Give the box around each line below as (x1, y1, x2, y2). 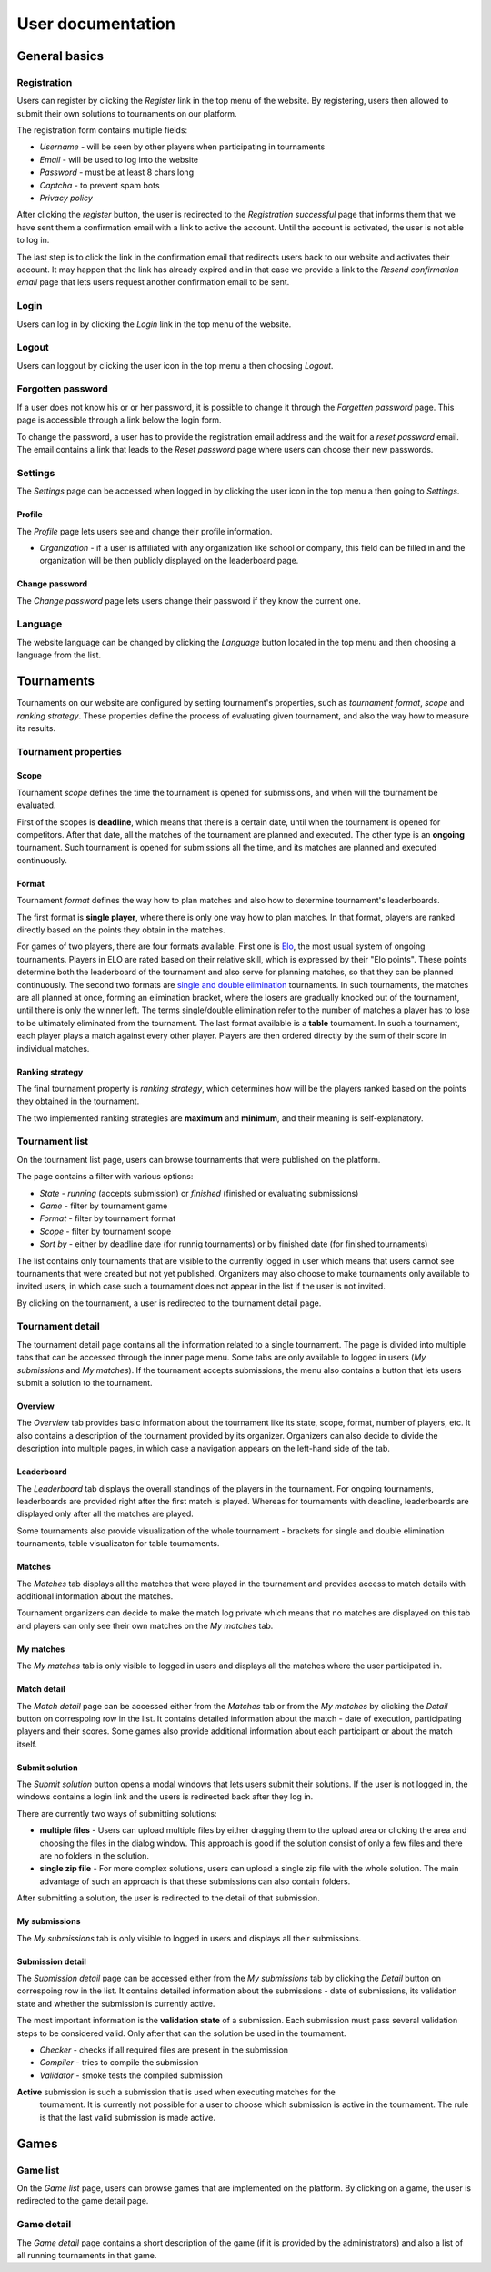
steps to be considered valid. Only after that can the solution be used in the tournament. (16, 2027, 346, 2039)
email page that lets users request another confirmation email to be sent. (16, 277, 290, 288)
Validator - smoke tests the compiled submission (39, 2070, 223, 2081)
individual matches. (16, 1043, 90, 1054)
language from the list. (16, 649, 102, 660)
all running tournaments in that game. (16, 2249, 157, 2260)
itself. (16, 1738, 38, 1749)
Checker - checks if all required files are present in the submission (39, 2044, 289, 2055)
